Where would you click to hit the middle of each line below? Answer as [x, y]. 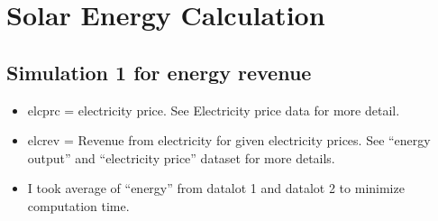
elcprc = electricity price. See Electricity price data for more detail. [214, 110]
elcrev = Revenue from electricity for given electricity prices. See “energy [229, 140]
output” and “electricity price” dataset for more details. [181, 157]
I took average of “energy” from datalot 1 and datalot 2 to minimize [216, 188]
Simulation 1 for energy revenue [159, 72]
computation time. [78, 205]
